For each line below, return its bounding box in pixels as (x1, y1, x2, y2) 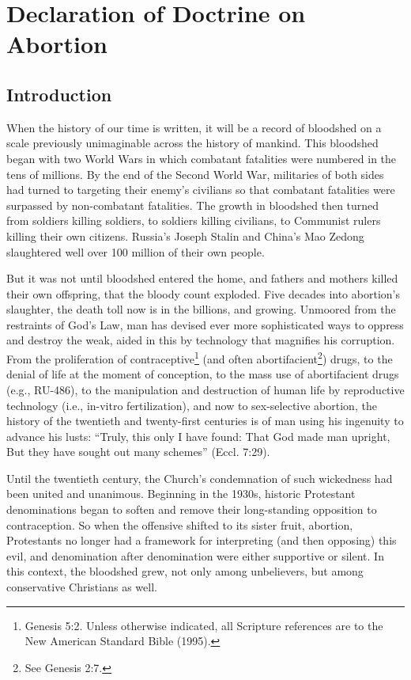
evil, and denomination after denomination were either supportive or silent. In (6, 547, 384, 564)
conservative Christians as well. (6, 579, 157, 595)
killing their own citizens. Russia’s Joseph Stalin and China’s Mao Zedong (6, 227, 364, 244)
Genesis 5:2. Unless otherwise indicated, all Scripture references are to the (25, 617, 383, 633)
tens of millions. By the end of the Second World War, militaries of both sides (6, 165, 384, 182)
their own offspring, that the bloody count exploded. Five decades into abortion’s (6, 285, 400, 302)
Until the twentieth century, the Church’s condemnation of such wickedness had (6, 469, 393, 486)
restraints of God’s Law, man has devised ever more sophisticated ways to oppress (6, 316, 404, 332)
